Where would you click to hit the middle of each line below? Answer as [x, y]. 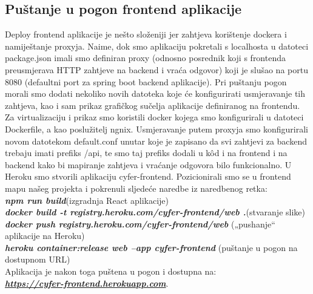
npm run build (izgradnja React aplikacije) [87, 200]
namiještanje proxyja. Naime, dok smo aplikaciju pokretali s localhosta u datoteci [157, 46]
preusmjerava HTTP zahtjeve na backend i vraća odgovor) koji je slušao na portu [156, 69]
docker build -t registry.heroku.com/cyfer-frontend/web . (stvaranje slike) [155, 212]
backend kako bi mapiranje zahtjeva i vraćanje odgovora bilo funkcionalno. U [148, 164]
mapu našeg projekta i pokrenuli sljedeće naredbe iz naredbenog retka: [136, 188]
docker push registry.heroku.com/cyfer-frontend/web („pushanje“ [140, 224]
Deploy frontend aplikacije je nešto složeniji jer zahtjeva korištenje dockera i [146, 34]
